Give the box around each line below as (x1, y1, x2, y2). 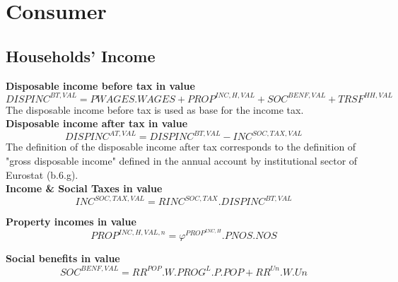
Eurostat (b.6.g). (6, 167, 78, 182)
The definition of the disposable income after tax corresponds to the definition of (6, 139, 356, 154)
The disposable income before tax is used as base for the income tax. (6, 102, 304, 117)
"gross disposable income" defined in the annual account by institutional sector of (6, 153, 358, 168)
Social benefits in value (6, 251, 120, 266)
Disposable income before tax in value (6, 78, 195, 93)
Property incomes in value (6, 214, 136, 229)
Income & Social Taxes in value (6, 181, 163, 196)
